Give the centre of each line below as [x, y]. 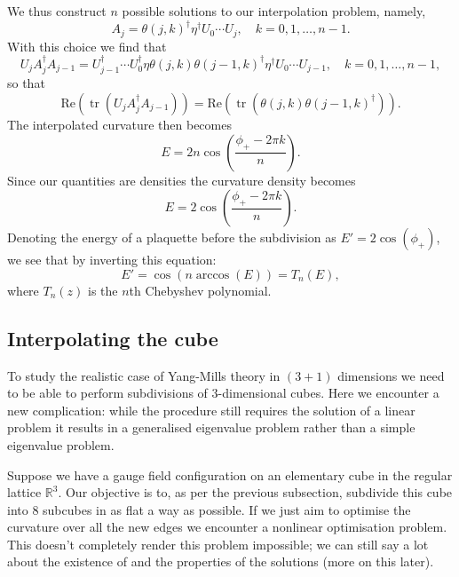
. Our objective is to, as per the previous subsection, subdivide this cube [255, 492]
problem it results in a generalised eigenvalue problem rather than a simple [211, 427]
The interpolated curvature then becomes [119, 124]
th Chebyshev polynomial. [200, 290]
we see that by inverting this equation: [112, 260]
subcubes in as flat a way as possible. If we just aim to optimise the [227, 509]
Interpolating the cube [113, 338]
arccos [213, 275]
